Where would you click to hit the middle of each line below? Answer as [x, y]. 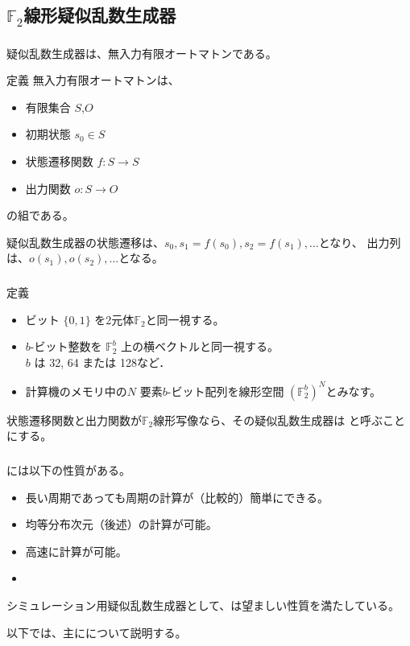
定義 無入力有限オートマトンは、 [93, 80]
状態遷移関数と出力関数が [74, 420]
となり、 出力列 [360, 242]
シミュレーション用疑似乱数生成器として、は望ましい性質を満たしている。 [203, 605]
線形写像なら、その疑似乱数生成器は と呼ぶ [268, 420]
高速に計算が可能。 [76, 551]
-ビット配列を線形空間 [226, 391]
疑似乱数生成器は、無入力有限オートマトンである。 [142, 53]
